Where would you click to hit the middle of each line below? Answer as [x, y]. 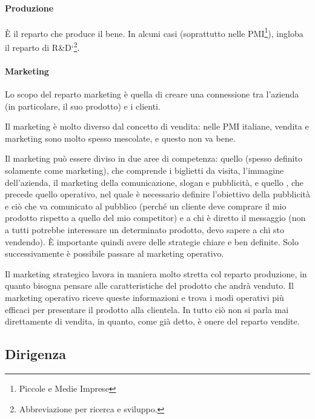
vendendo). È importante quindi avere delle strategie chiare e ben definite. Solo [152, 241]
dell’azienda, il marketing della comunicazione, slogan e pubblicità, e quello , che [154, 182]
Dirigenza [35, 354]
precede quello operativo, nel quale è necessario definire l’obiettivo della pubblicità [157, 194]
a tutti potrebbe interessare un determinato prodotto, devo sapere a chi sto [144, 230]
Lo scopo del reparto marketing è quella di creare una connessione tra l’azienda [152, 94]
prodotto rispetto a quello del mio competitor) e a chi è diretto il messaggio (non [155, 218]
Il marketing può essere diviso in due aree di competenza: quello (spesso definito [154, 158]
